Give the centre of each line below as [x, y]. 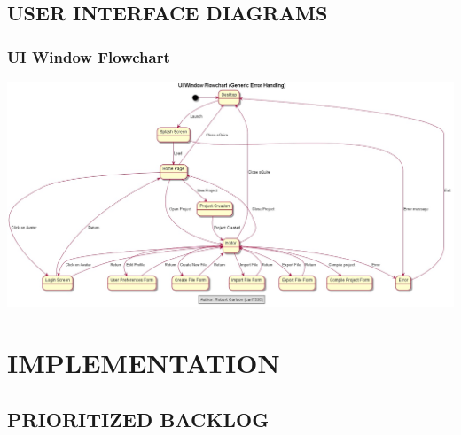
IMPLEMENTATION [144, 363]
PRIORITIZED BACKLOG [138, 419]
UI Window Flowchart [89, 56]
